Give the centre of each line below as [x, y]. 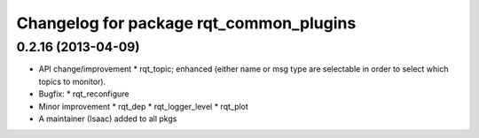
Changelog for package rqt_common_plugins [186, 23]
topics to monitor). [72, 81]
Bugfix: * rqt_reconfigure [84, 94]
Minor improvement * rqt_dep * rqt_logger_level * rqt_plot [143, 106]
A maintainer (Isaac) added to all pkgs [108, 119]
